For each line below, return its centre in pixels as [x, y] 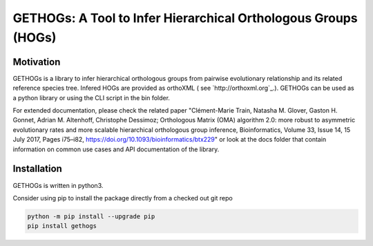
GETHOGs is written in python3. [58, 185]
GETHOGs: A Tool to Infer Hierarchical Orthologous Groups [185, 18]
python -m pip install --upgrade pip [91, 216]
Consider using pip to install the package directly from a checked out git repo [123, 198]
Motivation [37, 62]
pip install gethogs [62, 226]
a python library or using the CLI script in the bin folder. [92, 97]
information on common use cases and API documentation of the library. [116, 149]
